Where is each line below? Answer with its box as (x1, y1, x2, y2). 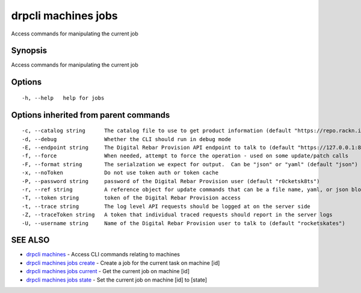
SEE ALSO (11, 235, 50, 246)
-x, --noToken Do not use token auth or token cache (22, 169, 219, 177)
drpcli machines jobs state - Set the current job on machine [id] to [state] (26, 276, 208, 283)
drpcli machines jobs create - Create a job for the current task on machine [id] (26, 259, 220, 267)
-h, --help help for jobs (22, 94, 105, 101)
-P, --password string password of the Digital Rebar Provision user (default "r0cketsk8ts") (22, 178, 320, 184)
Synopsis (11, 46, 48, 56)
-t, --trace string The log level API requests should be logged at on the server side (22, 203, 311, 210)
